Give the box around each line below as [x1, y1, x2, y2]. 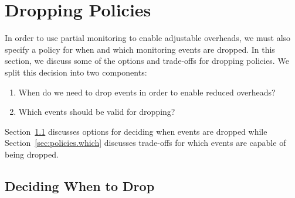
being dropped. [5, 148, 59, 160]
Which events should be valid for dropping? [18, 105, 175, 118]
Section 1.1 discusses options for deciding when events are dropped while [5, 125, 267, 137]
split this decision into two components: [5, 66, 147, 78]
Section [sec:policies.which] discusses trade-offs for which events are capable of [5, 136, 286, 149]
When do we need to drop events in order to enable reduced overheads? [18, 86, 276, 98]
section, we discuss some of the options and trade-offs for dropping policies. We [5, 54, 289, 67]
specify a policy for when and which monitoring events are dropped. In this [5, 43, 275, 55]
